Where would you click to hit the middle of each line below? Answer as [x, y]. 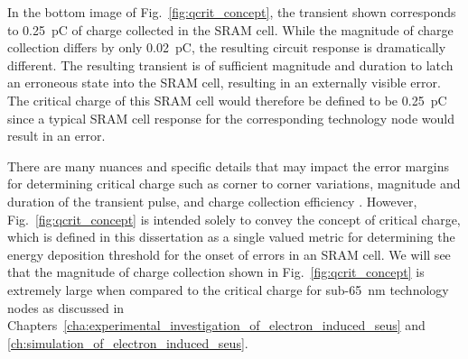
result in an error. [56, 136]
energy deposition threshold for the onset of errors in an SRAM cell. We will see [229, 254]
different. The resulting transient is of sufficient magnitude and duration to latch [230, 64]
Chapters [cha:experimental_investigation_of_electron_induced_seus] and [216, 325]
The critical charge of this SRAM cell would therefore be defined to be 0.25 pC [227, 100]
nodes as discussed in [66, 307]
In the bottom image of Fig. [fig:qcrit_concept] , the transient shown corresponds [232, 12]
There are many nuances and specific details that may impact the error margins [228, 166]
